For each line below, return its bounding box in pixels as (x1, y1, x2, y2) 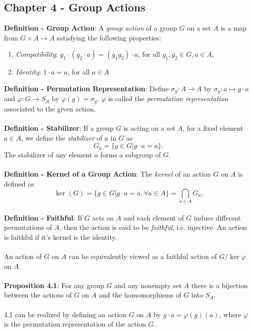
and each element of (124, 212, 184, 222)
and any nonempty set (114, 280, 182, 290)
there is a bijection (191, 280, 248, 290)
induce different (194, 212, 241, 222)
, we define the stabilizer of (21, 132, 102, 143)
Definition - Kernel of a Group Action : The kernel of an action (4, 169, 211, 179)
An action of (4, 251, 42, 261)
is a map (220, 23, 247, 33)
